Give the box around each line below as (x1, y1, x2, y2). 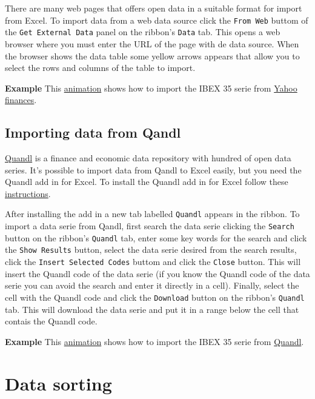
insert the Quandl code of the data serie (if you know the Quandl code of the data (5, 267, 310, 280)
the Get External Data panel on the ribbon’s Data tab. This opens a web (5, 25, 280, 38)
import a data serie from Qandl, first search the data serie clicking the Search (5, 220, 294, 232)
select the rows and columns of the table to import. (5, 61, 196, 74)
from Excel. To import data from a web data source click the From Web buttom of (5, 13, 308, 26)
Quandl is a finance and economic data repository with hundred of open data (5, 152, 291, 164)
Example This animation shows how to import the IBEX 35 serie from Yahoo (5, 81, 297, 94)
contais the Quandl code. (5, 315, 98, 327)
